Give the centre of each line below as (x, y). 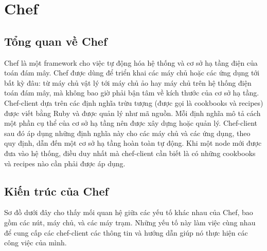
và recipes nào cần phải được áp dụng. (65, 163)
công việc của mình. (35, 243)
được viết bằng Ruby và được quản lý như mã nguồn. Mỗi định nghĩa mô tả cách (132, 113)
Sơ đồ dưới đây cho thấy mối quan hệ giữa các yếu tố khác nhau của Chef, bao (129, 212)
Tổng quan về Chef (56, 41)
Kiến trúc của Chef (56, 191)
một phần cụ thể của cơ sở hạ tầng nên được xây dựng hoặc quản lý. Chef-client (131, 123)
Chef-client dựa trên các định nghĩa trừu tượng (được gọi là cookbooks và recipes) (134, 102)
